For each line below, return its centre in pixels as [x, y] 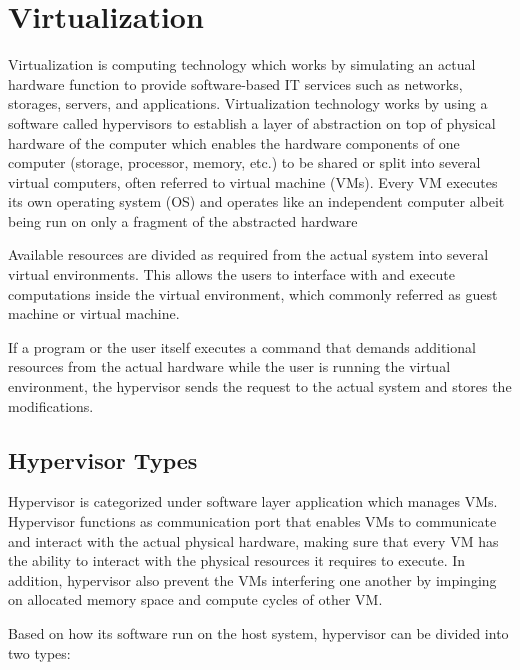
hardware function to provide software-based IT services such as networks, [235, 83]
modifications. [51, 405]
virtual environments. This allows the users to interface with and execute [231, 274]
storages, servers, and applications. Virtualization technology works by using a [248, 103]
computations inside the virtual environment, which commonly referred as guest [253, 293]
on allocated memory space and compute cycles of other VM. [195, 599]
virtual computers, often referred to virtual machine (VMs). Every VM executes [253, 181]
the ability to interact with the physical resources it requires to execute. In [237, 560]
